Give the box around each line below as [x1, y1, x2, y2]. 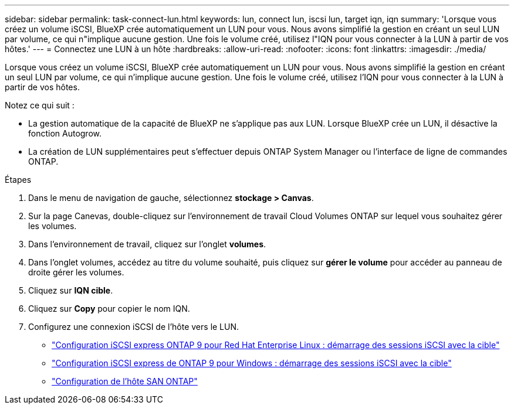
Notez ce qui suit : [5, 100, 75, 110]
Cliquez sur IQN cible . [28, 285, 113, 295]
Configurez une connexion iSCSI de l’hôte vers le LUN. [28, 322, 239, 332]
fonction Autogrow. [28, 128, 102, 138]
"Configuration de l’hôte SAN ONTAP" [52, 376, 198, 386]
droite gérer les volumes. [28, 267, 124, 277]
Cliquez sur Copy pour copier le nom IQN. [28, 304, 190, 313]
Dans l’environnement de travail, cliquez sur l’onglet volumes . [28, 239, 266, 249]
